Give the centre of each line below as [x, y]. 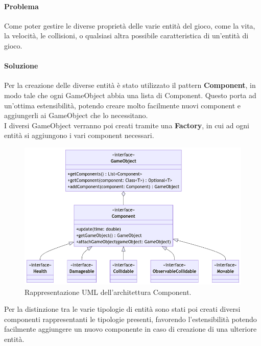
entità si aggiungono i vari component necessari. [79, 135]
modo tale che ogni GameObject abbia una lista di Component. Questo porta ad [130, 95]
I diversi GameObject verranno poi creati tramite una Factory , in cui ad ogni [127, 125]
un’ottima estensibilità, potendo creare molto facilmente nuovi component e [123, 105]
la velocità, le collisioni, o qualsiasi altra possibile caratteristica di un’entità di [126, 36]
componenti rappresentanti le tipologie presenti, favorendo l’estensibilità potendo [130, 319]
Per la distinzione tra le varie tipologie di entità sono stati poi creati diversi [122, 309]
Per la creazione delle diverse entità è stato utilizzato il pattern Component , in [130, 85]
